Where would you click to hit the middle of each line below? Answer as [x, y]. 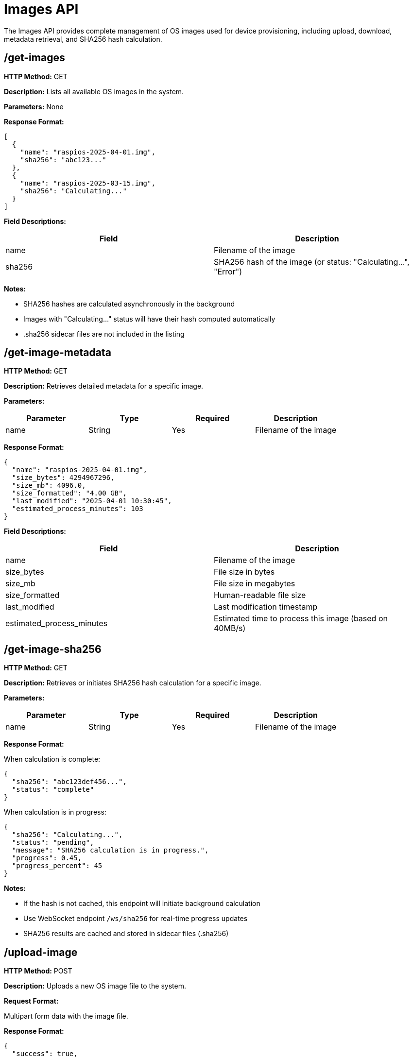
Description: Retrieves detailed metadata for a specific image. [104, 386]
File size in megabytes [255, 584]
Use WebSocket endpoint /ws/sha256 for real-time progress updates [136, 919]
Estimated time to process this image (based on [301, 619]
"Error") [228, 271]
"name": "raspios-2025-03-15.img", [88, 183]
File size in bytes [244, 572]
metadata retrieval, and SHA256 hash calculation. [83, 39]
